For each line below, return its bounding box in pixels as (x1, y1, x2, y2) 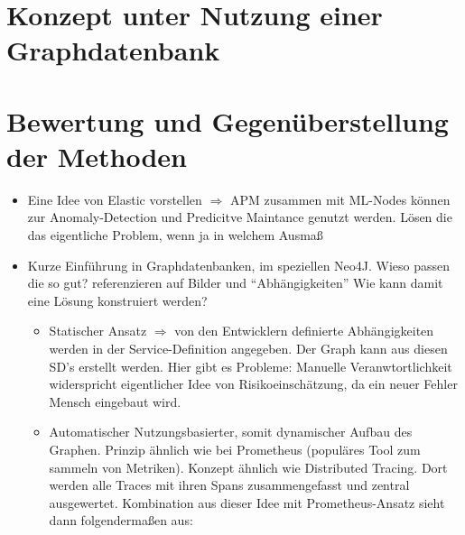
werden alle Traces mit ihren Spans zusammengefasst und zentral (49, 475, 410, 494)
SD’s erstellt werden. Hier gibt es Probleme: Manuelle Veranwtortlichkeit (49, 356, 452, 375)
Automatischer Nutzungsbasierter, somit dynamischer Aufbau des (49, 422, 413, 441)
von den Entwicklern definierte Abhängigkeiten (174, 321, 434, 340)
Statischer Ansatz (49, 321, 147, 340)
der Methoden (6, 137, 187, 174)
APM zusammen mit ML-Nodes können (229, 189, 451, 208)
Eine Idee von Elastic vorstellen (27, 189, 202, 208)
